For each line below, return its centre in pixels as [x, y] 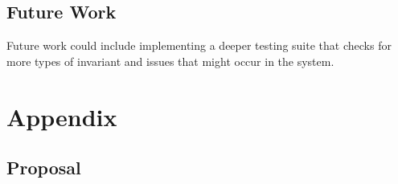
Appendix [62, 116]
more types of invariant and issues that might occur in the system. [170, 61]
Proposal [44, 168]
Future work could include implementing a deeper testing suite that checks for [199, 45]
